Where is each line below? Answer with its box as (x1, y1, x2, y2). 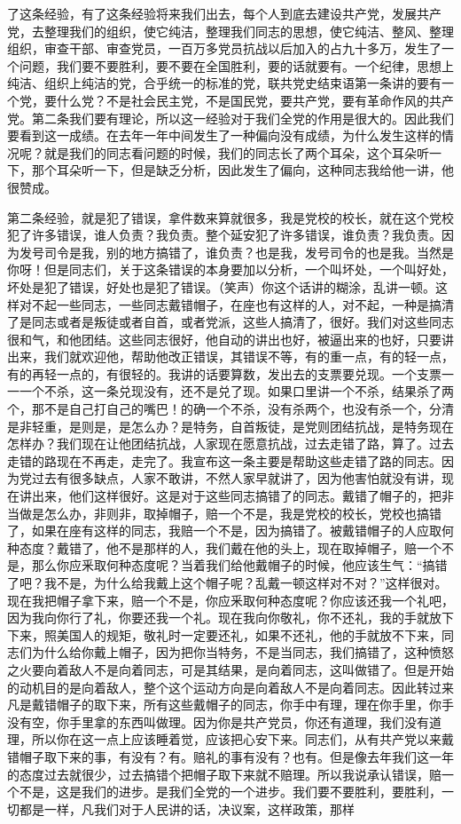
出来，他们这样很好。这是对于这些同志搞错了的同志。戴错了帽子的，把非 (31, 487, 454, 505)
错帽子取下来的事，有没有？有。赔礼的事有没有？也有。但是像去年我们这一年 (7, 747, 454, 765)
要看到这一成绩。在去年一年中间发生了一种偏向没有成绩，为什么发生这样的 (7, 126, 441, 145)
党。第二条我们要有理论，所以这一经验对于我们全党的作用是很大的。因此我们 (7, 108, 454, 127)
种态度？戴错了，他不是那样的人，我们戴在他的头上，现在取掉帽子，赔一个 (7, 538, 441, 557)
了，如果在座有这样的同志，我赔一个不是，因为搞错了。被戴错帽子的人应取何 (7, 521, 454, 540)
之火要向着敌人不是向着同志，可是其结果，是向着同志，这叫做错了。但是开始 (7, 660, 454, 678)
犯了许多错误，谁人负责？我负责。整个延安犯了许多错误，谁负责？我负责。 (7, 226, 441, 244)
